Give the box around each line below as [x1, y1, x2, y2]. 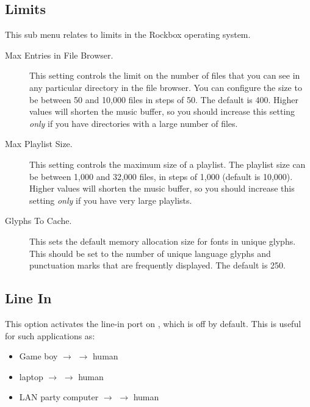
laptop [19, 370, 43, 383]
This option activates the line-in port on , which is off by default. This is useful [5, 317, 301, 330]
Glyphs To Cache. [5, 214, 72, 227]
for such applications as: [5, 329, 95, 342]
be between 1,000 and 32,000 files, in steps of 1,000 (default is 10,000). [29, 170, 293, 182]
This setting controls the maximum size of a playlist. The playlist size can [29, 157, 306, 170]
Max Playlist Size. [5, 137, 73, 150]
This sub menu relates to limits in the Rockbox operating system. [5, 28, 251, 41]
